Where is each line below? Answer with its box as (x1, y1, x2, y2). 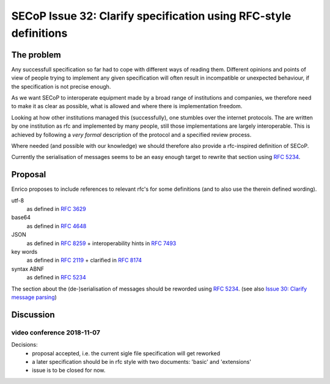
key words (11, 248, 38, 256)
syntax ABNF (11, 265, 45, 272)
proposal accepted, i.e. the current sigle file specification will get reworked (32, 349, 221, 357)
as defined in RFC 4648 (26, 222, 87, 229)
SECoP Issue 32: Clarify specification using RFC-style (11, 9, 291, 23)
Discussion (11, 309, 55, 320)
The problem (11, 50, 61, 60)
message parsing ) (11, 294, 57, 301)
